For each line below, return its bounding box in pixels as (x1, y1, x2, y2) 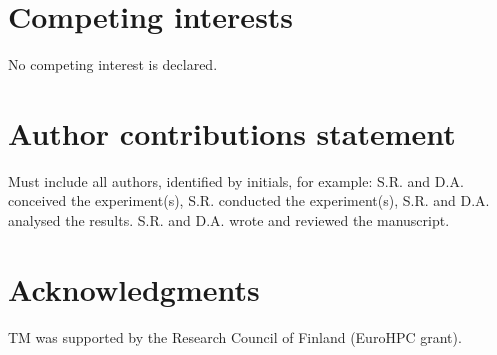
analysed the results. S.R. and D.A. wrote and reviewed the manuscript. (8, 210, 450, 231)
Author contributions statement (8, 112, 456, 153)
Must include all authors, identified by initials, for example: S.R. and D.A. (8, 170, 464, 191)
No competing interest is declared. (8, 54, 218, 75)
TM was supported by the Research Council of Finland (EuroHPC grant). (8, 326, 462, 347)
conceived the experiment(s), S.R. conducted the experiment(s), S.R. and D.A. (8, 190, 490, 211)
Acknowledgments (8, 268, 260, 309)
